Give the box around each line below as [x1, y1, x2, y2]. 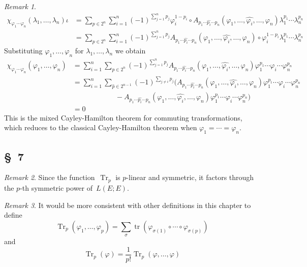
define [4, 210, 22, 220]
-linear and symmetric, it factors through [126, 172, 254, 183]
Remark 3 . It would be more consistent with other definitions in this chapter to [4, 199, 251, 210]
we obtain [115, 45, 146, 56]
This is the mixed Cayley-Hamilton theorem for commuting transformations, [4, 112, 242, 123]
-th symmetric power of [20, 182, 93, 193]
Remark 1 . [4, 1, 36, 11]
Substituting [4, 45, 43, 56]
